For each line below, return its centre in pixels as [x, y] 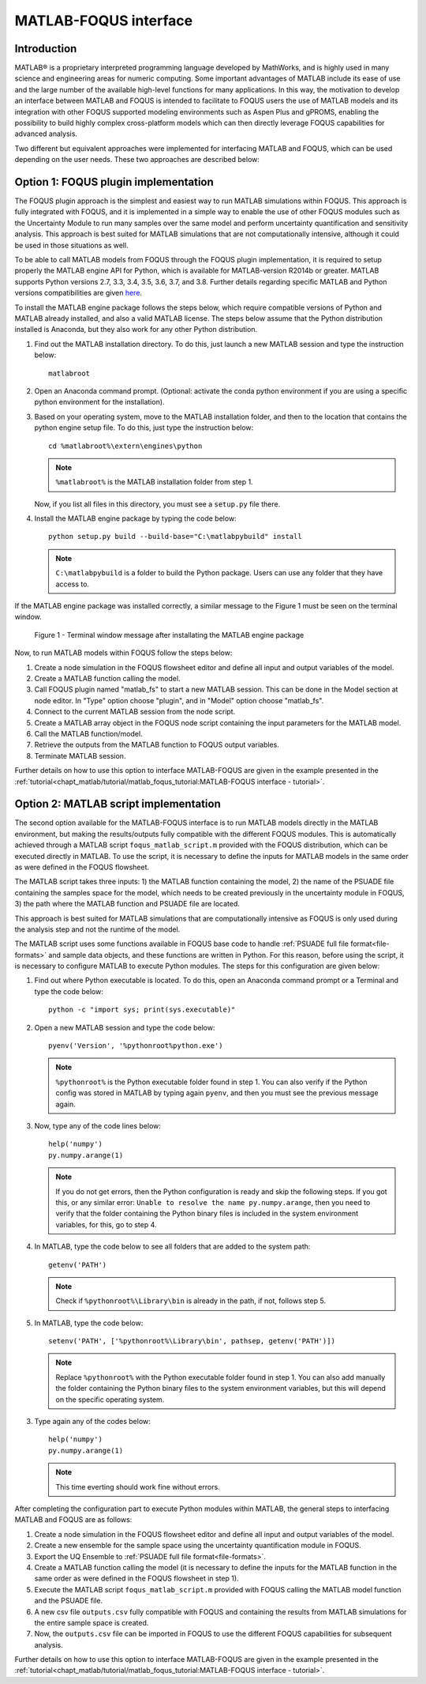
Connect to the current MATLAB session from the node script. [135, 712]
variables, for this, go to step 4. [106, 1224]
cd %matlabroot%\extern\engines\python [125, 446]
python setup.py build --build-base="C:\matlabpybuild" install [176, 537]
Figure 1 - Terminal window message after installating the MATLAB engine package [169, 635]
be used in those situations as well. [72, 245]
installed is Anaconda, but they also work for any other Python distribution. [136, 330]
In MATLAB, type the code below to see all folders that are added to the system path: [172, 1247]
